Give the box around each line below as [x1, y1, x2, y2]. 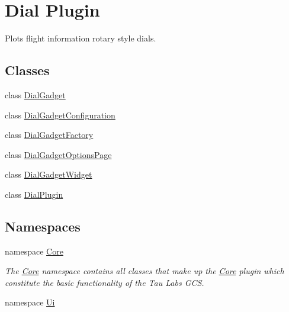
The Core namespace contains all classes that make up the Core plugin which [5, 265, 284, 277]
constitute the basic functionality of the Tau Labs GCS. [5, 276, 204, 288]
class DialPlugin [5, 188, 63, 200]
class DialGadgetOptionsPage [5, 148, 112, 160]
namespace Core [5, 245, 63, 257]
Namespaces [5, 217, 81, 235]
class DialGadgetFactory [5, 128, 94, 141]
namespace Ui [5, 296, 55, 308]
